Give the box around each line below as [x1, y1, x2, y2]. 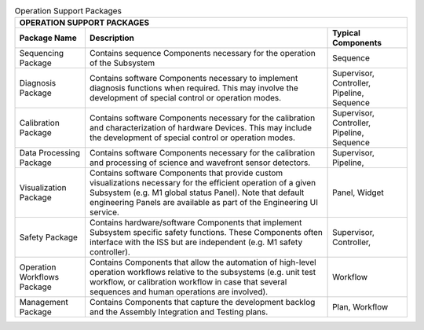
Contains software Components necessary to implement [89, 73, 298, 84]
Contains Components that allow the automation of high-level [89, 257, 317, 268]
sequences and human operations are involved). [89, 287, 269, 298]
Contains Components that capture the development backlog [89, 297, 316, 308]
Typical [332, 27, 361, 38]
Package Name [19, 32, 78, 43]
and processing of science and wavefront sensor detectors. [89, 157, 311, 168]
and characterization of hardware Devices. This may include [89, 123, 313, 134]
